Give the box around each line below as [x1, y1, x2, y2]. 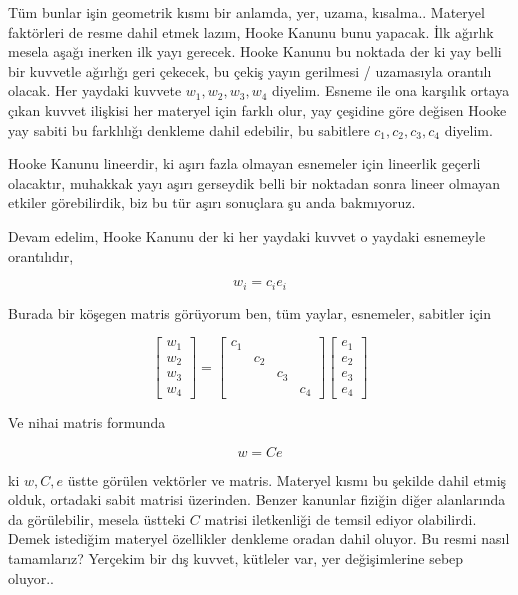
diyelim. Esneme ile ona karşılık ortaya [272, 80, 510, 101]
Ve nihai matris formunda [8, 412, 166, 433]
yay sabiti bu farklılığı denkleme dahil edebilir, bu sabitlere [8, 119, 370, 140]
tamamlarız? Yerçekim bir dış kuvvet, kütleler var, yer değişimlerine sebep [8, 548, 464, 569]
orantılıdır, [8, 245, 74, 266]
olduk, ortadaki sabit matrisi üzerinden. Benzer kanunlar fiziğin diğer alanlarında [8, 489, 506, 510]
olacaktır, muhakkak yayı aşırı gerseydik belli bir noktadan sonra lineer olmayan [8, 172, 501, 193]
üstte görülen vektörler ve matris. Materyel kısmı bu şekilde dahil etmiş [67, 469, 507, 490]
